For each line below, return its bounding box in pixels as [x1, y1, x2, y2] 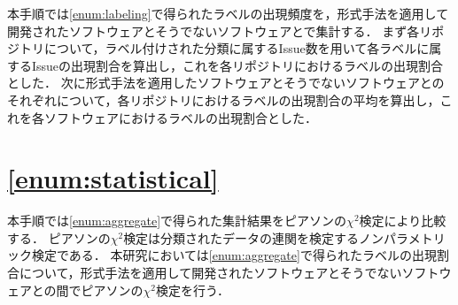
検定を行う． [156, 280, 229, 299]
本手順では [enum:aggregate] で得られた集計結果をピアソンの [7, 211, 347, 230]
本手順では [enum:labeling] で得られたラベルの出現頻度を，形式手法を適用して [7, 4, 449, 22]
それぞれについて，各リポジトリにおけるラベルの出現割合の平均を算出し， [7, 90, 440, 109]
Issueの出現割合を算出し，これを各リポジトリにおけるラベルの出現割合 [31, 56, 444, 74]
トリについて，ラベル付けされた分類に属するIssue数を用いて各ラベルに [19, 39, 430, 57]
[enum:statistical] [7, 160, 219, 196]
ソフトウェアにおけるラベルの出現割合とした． [43, 108, 317, 126]
